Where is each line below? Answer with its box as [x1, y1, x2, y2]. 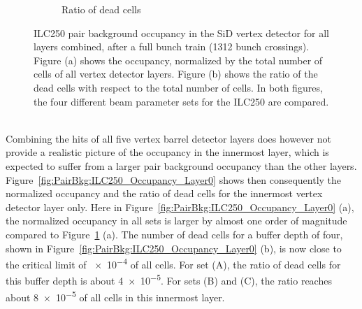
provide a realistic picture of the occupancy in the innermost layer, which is [6, 145, 329, 159]
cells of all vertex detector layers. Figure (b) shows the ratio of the [34, 66, 318, 81]
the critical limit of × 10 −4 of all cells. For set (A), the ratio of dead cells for [6, 255, 341, 271]
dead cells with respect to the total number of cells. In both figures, [34, 80, 323, 94]
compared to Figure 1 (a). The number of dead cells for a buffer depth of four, [6, 227, 343, 241]
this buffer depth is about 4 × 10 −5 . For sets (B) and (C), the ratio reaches [6, 271, 332, 287]
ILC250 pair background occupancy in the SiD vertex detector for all [34, 25, 329, 40]
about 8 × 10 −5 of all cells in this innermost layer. [6, 287, 225, 304]
